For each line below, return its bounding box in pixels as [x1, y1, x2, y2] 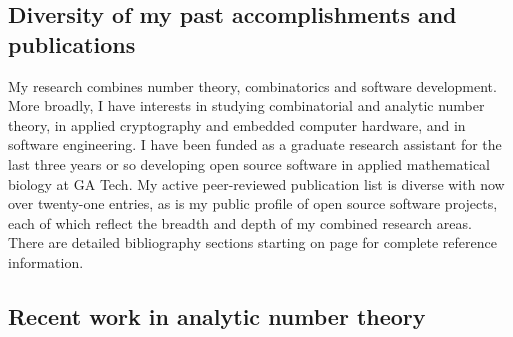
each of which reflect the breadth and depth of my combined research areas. [8, 212, 472, 233]
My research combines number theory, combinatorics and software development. [8, 75, 497, 96]
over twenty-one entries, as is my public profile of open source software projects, [8, 193, 498, 214]
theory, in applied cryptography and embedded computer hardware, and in [8, 114, 466, 135]
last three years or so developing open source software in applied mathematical [8, 153, 490, 174]
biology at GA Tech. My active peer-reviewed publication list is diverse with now [8, 173, 505, 194]
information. [8, 251, 84, 272]
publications [8, 28, 136, 59]
